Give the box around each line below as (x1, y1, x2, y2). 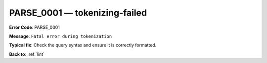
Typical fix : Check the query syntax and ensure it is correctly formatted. (9, 42, 157, 48)
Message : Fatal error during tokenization (9, 33, 112, 39)
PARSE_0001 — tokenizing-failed (9, 7, 147, 18)
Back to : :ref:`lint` (9, 51, 44, 57)
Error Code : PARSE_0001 (9, 24, 60, 30)
